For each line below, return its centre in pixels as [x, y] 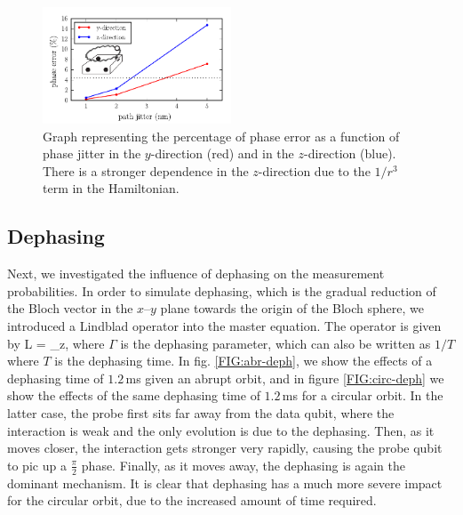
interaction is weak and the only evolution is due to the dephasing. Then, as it [221, 430]
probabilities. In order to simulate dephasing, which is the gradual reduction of [222, 290]
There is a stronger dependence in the [146, 170]
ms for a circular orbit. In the [363, 395]
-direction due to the [314, 170]
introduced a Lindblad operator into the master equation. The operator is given [224, 326]
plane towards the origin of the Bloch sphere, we [292, 308]
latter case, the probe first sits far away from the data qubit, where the [201, 412]
